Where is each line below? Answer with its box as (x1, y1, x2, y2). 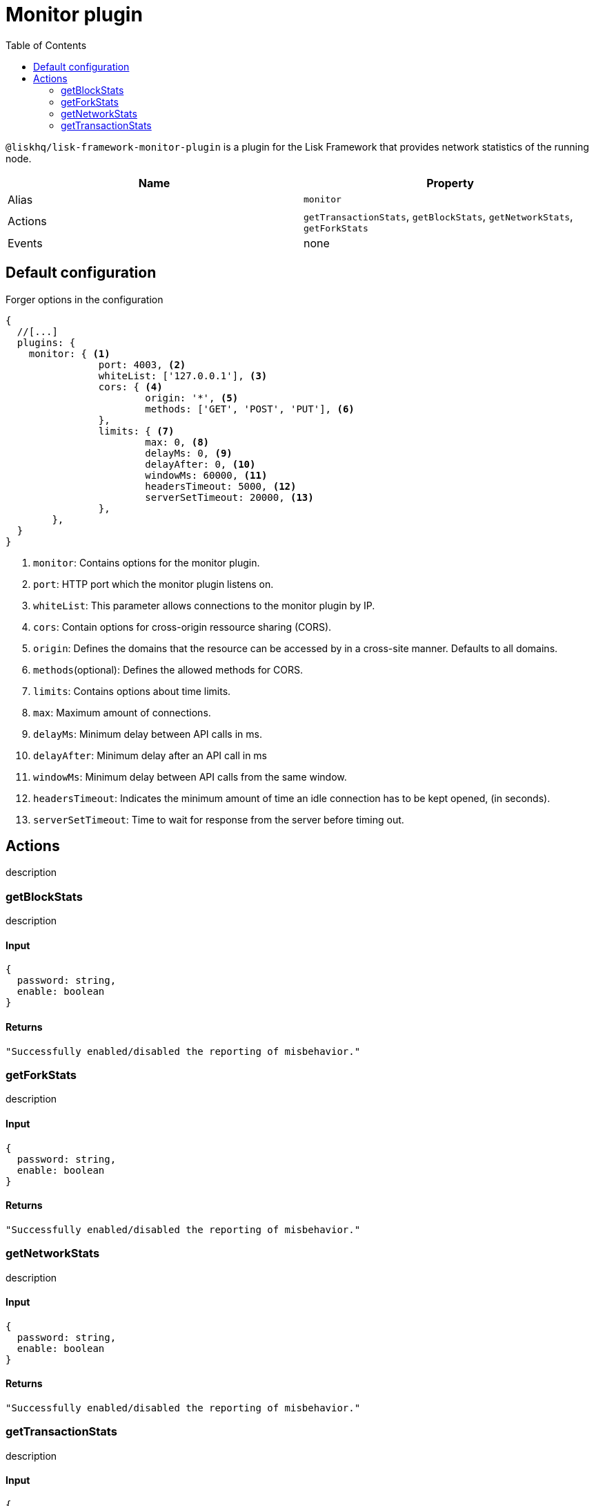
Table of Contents (6, 39, 87, 51)
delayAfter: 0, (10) (145, 458, 256, 470)
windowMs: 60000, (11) (145, 469, 268, 481)
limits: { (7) (98, 425, 175, 437)
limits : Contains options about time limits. (33, 685, 231, 697)
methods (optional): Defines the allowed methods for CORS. (33, 663, 304, 676)
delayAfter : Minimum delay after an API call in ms (33, 749, 268, 761)
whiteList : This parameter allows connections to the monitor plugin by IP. (33, 599, 375, 611)
